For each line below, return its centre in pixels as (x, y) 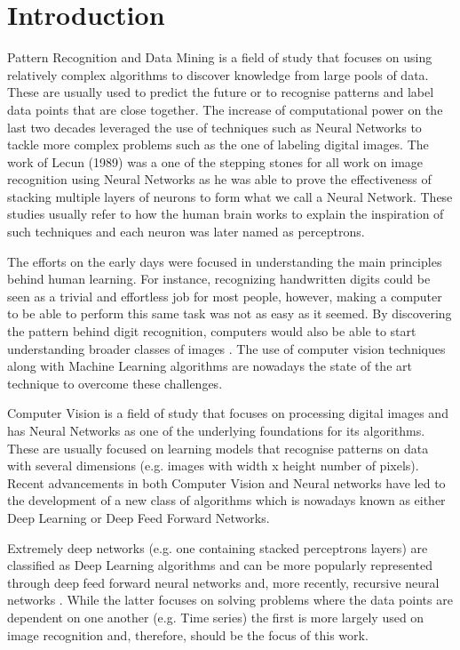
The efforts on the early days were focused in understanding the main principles (225, 261)
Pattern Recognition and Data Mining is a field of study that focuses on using (220, 57)
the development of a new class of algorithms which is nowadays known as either (226, 500)
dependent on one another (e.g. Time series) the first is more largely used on (216, 617)
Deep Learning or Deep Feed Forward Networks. (139, 517)
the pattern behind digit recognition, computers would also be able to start (212, 331)
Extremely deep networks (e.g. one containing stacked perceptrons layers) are (218, 547)
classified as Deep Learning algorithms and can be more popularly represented (220, 565)
